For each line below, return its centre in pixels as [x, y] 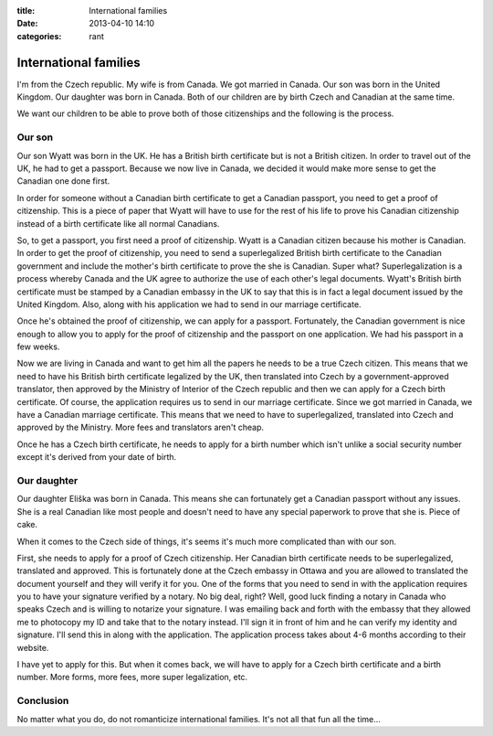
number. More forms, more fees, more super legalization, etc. [132, 677]
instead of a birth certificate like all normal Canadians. [118, 223]
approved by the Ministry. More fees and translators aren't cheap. [141, 427]
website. [33, 647]
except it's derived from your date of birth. [97, 457]
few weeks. [38, 347]
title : [26, 11]
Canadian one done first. [63, 181]
